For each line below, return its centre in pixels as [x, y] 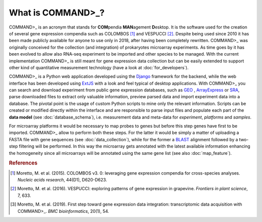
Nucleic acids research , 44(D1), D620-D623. [62, 180]
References [23, 163]
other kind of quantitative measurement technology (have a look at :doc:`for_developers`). [99, 67]
